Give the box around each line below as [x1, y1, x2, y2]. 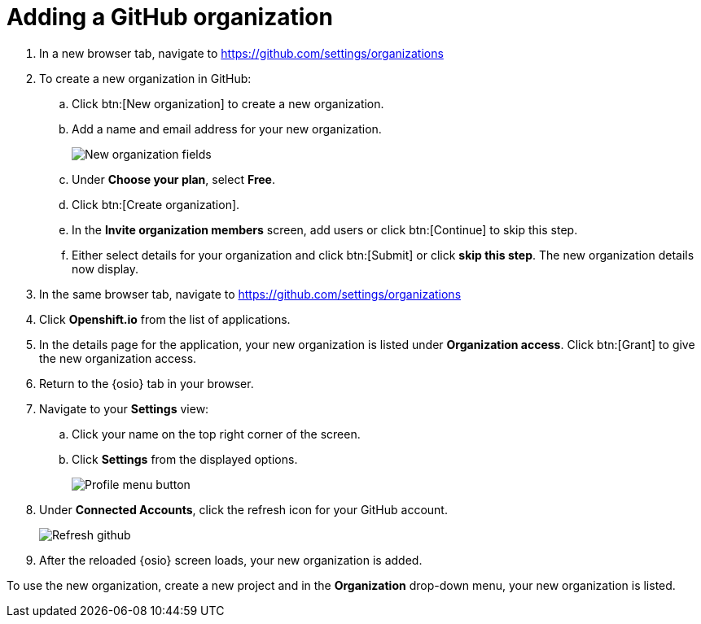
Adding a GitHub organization [7, 3, 333, 31]
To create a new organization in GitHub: [39, 71, 252, 85]
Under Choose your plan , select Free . [72, 172, 275, 186]
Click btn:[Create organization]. [72, 197, 240, 212]
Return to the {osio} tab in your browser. [39, 376, 254, 391]
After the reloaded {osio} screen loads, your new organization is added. [39, 552, 423, 567]
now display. [72, 261, 139, 276]
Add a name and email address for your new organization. [72, 121, 382, 136]
